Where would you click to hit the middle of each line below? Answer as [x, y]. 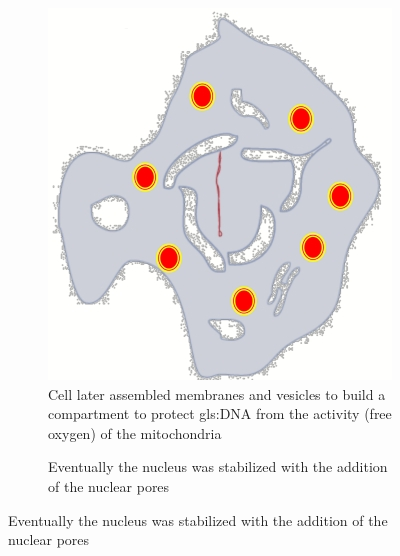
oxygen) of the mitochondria [135, 432]
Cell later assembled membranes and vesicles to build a [217, 393]
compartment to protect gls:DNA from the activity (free [220, 413]
